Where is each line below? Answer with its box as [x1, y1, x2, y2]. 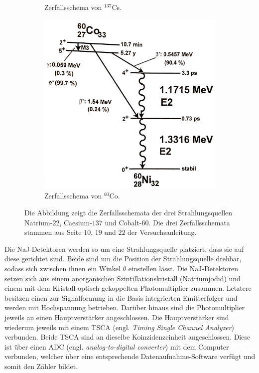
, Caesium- [59, 217, 92, 227]
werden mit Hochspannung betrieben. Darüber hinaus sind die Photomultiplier [4, 302, 245, 313]
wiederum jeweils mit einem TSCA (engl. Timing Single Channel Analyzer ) [4, 322, 234, 332]
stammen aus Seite [24, 227, 82, 237]
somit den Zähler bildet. [4, 361, 78, 371]
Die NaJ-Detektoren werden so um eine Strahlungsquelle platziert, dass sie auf [4, 243, 244, 254]
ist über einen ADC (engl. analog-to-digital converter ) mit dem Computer [4, 341, 229, 352]
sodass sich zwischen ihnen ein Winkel [4, 263, 121, 274]
